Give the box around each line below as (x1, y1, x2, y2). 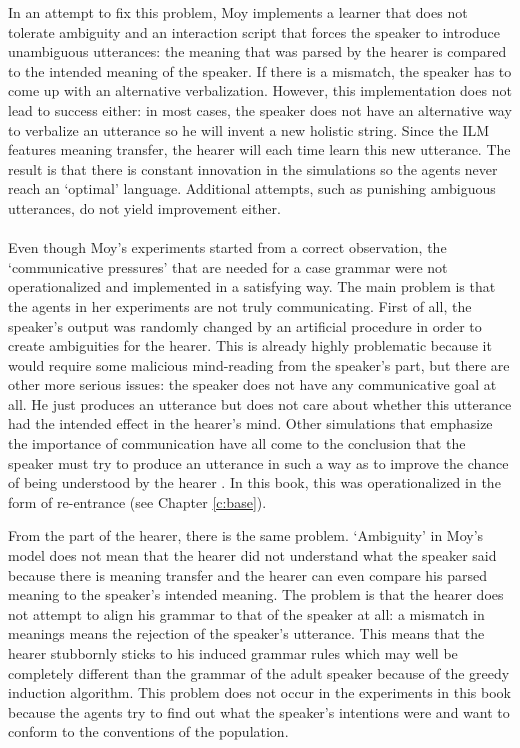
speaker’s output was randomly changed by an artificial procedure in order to (8, 315, 482, 336)
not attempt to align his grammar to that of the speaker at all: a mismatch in (8, 603, 485, 624)
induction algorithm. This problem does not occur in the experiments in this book (8, 682, 511, 703)
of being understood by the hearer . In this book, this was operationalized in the (8, 472, 501, 493)
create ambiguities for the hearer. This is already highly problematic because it (8, 335, 492, 356)
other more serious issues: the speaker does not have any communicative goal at (8, 374, 497, 395)
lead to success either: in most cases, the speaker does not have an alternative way (8, 99, 512, 120)
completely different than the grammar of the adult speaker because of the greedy (8, 662, 510, 683)
